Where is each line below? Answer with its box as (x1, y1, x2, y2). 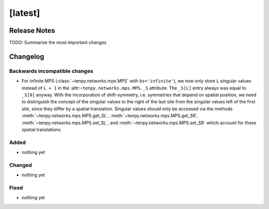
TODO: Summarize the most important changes (9, 40, 107, 46)
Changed (9, 161, 32, 168)
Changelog (9, 52, 44, 61)
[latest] (9, 7, 40, 18)
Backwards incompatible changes (9, 68, 94, 74)
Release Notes (9, 26, 55, 35)
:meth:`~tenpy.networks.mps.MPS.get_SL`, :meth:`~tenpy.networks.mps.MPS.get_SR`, (21, 113, 199, 119)
